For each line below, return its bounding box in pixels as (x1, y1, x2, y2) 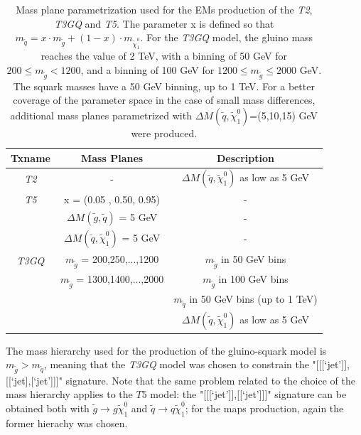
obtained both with (6, 401, 90, 416)
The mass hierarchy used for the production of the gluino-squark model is (6, 343, 327, 358)
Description (216, 150, 274, 165)
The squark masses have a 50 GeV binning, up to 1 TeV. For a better (13, 78, 315, 93)
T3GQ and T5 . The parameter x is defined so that (54, 16, 274, 31)
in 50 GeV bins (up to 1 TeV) (189, 291, 318, 306)
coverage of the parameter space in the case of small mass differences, (13, 92, 316, 107)
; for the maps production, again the (185, 401, 344, 416)
